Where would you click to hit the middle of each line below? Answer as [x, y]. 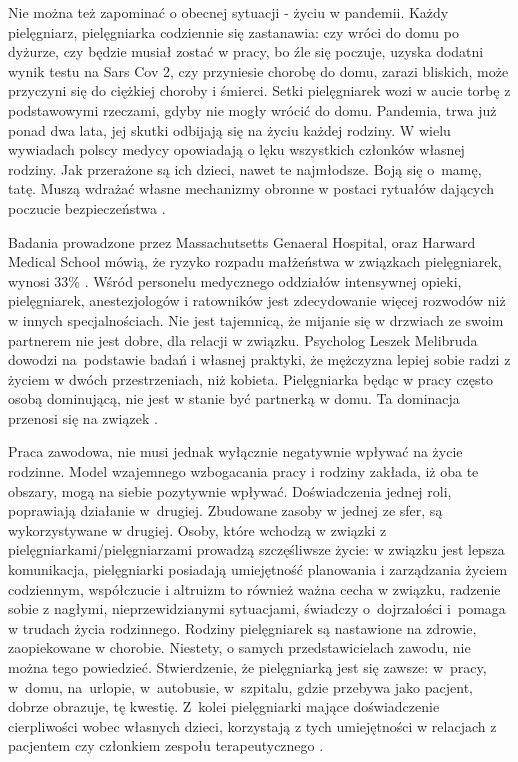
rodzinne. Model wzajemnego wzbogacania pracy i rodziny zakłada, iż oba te [243, 471]
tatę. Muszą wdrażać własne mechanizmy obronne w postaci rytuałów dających [251, 188]
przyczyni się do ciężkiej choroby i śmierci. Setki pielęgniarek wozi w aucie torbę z [259, 90]
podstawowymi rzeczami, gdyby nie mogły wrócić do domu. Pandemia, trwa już [252, 109]
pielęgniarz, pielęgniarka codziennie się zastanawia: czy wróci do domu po [233, 31]
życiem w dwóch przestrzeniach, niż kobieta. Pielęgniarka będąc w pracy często [250, 378]
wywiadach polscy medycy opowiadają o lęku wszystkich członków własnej [236, 149]
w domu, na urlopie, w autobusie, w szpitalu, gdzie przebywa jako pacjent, [240, 686]
